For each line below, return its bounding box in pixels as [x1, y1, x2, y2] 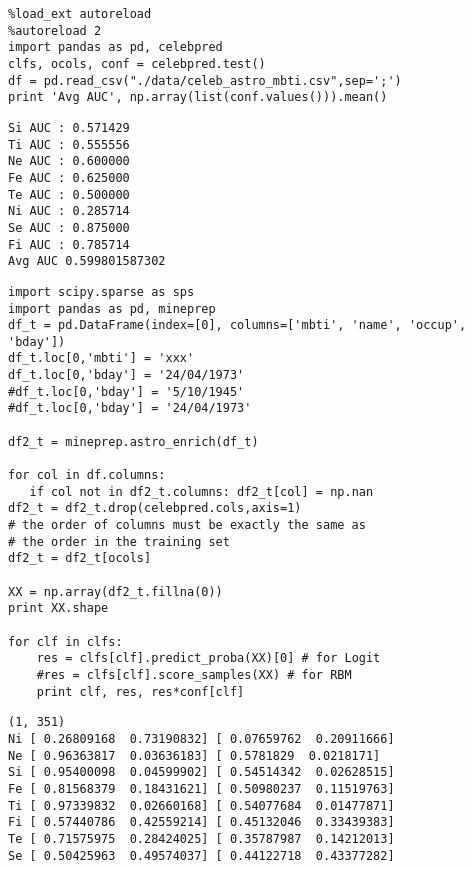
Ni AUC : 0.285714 [8, 204, 130, 219]
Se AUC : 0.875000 [8, 220, 130, 235]
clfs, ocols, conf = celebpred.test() [8, 56, 266, 71]
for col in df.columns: [8, 468, 166, 483]
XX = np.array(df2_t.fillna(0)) [8, 584, 223, 599]
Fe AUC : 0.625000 [8, 170, 130, 185]
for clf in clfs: [8, 634, 123, 649]
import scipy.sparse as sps [8, 284, 195, 299]
